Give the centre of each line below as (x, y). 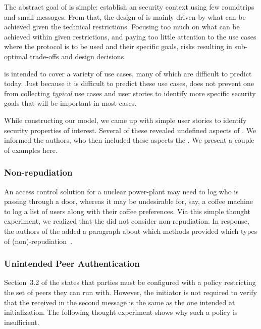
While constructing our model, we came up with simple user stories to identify (125, 120)
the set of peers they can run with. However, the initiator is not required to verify (131, 292)
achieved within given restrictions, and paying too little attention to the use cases (130, 36)
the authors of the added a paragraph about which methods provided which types (131, 231)
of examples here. (31, 150)
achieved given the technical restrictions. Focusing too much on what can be (122, 27)
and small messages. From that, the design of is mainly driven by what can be (125, 16)
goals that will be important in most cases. (70, 103)
